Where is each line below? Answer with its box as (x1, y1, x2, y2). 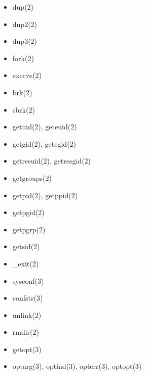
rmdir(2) (12, 327, 40, 337)
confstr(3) (12, 292, 43, 303)
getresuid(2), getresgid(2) (12, 155, 91, 166)
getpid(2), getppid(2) (12, 190, 78, 200)
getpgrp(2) (12, 224, 46, 234)
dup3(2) (12, 36, 38, 46)
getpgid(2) (12, 207, 45, 218)
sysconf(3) (12, 275, 44, 286)
